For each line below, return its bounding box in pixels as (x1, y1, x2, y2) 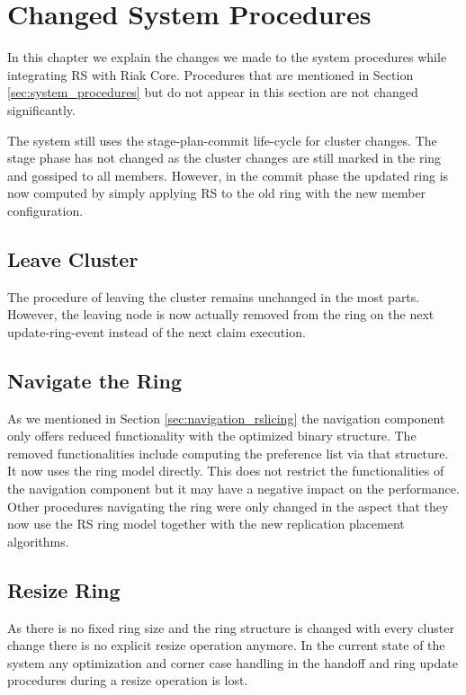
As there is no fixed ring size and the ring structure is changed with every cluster (7, 618, 454, 637)
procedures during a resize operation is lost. (7, 671, 248, 690)
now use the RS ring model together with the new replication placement (7, 514, 405, 533)
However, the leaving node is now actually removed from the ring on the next (7, 305, 435, 324)
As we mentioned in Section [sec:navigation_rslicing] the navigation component (7, 408, 445, 427)
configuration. (7, 200, 84, 219)
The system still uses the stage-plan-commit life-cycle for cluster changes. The (7, 130, 437, 149)
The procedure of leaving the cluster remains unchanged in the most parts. (7, 287, 420, 306)
